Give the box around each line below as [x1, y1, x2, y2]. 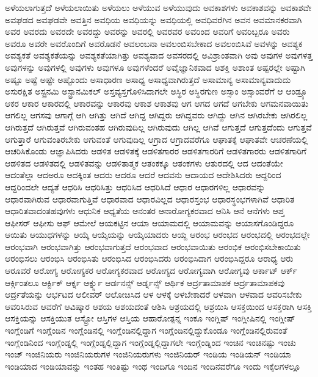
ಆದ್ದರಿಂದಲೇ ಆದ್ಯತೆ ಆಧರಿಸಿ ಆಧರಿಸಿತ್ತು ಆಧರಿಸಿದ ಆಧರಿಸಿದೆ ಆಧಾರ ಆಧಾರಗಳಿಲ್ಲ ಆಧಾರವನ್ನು [5, 180, 266, 193]
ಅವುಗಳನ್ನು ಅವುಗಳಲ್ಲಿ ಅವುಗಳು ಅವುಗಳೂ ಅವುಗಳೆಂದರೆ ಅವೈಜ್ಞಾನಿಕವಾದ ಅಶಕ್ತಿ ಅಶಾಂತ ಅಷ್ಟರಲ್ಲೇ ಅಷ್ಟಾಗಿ [5, 60, 305, 73]
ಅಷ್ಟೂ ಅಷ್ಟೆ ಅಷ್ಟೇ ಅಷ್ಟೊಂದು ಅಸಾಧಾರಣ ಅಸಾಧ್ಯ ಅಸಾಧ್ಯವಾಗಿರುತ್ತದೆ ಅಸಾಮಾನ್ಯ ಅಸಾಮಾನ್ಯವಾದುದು [5, 73, 291, 85]
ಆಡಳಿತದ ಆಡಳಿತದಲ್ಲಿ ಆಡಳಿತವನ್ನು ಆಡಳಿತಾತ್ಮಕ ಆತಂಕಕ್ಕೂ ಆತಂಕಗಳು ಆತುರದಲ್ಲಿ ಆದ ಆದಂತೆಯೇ [5, 156, 283, 169]
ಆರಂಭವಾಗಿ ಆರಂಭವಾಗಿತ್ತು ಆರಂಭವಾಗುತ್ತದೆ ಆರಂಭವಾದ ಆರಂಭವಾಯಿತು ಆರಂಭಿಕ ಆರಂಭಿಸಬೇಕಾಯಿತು [5, 240, 301, 253]
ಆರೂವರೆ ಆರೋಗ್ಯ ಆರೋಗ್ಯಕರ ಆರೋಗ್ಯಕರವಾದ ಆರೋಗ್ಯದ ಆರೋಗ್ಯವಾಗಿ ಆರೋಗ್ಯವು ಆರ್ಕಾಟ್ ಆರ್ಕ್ [5, 264, 298, 277]
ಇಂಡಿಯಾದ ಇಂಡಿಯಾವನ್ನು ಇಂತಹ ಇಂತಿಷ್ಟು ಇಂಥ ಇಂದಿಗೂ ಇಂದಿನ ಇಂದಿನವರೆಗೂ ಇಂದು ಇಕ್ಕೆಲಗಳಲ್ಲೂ [5, 359, 301, 372]
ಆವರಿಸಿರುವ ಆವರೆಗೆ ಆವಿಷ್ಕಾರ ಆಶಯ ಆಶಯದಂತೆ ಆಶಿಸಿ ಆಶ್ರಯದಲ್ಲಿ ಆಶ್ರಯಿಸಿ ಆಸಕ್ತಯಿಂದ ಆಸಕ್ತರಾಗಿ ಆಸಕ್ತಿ [5, 300, 312, 312]
